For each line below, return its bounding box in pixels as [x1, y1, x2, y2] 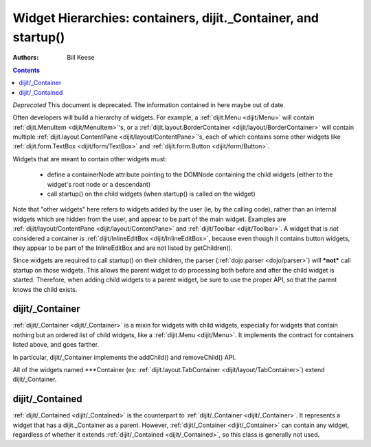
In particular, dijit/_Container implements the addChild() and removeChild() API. [12, 353, 236, 361]
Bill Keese [67, 54, 95, 62]
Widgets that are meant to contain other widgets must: [12, 154, 168, 163]
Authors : [12, 54, 39, 62]
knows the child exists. [12, 285, 78, 293]
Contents [12, 66, 41, 74]
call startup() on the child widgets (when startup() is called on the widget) [47, 190, 256, 198]
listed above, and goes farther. [12, 341, 100, 349]
